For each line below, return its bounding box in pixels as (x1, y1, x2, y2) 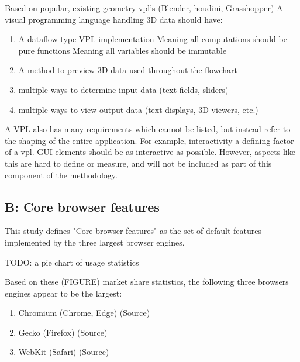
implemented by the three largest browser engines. (5, 236, 185, 248)
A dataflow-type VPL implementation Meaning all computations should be (18, 33, 287, 45)
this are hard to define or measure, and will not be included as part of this (5, 157, 272, 169)
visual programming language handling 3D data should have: (5, 13, 223, 25)
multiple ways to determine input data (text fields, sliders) (18, 83, 229, 95)
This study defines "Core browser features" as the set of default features (5, 225, 262, 237)
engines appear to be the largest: (5, 287, 122, 299)
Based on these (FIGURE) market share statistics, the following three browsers (5, 275, 289, 288)
